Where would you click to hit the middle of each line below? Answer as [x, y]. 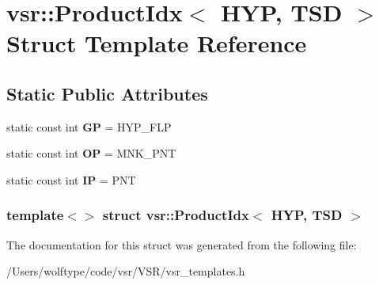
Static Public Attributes [107, 93]
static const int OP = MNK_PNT [91, 153]
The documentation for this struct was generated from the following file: [182, 244]
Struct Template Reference [157, 43]
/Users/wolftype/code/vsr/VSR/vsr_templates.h [126, 271]
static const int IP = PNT [71, 179]
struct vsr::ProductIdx [176, 215]
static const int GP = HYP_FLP [89, 126]
